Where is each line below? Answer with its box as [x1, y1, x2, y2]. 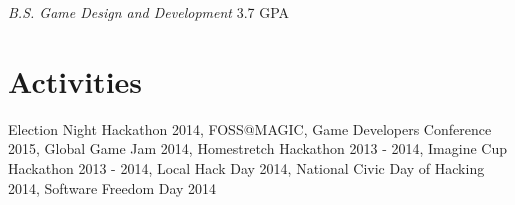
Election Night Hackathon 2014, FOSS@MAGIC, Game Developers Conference [8, 118, 492, 139]
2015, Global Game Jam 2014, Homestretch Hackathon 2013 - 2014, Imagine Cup [8, 138, 508, 159]
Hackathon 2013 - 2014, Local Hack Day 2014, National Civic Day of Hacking [8, 157, 485, 178]
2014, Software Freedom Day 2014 [8, 177, 217, 198]
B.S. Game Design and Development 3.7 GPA [8, 2, 290, 22]
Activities [8, 60, 143, 101]
